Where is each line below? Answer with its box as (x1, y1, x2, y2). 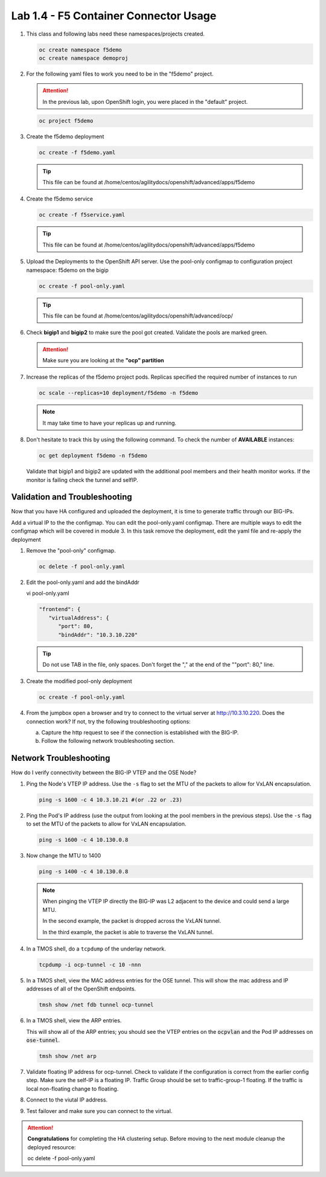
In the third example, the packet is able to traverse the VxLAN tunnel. (42, 928, 214, 935)
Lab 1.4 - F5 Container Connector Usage (11, 9, 217, 22)
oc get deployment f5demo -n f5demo (39, 452, 148, 459)
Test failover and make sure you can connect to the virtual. (26, 1107, 173, 1114)
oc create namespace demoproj (39, 54, 129, 62)
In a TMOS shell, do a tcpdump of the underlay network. (26, 945, 166, 952)
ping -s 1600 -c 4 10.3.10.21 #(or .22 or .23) (39, 796, 182, 803)
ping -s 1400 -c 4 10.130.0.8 (39, 868, 129, 875)
